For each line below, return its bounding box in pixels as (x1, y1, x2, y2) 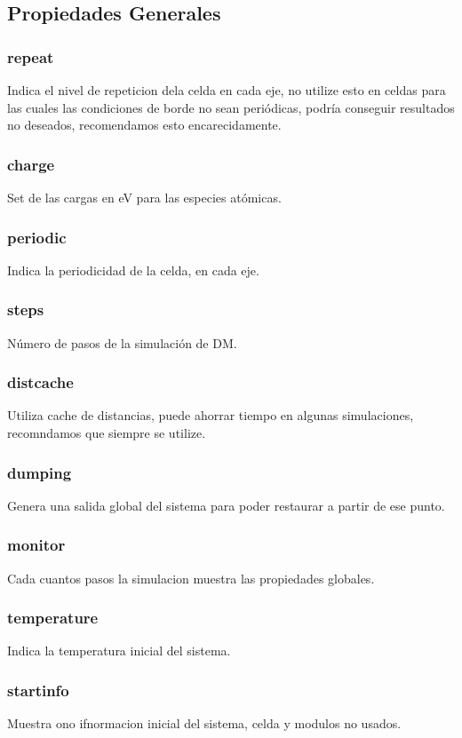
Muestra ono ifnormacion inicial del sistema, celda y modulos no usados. (7, 714, 402, 733)
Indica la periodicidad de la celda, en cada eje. (7, 260, 259, 279)
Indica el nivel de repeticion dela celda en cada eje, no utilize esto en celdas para (7, 81, 446, 99)
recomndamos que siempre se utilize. (7, 424, 206, 442)
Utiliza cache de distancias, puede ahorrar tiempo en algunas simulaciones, (7, 406, 414, 425)
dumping (7, 461, 72, 483)
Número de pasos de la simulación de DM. (7, 333, 237, 352)
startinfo (7, 678, 69, 701)
